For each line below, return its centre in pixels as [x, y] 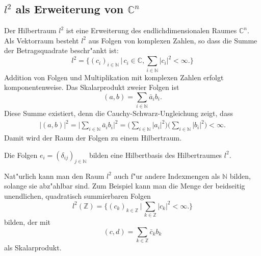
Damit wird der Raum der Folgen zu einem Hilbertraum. [93, 138]
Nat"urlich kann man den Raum [54, 176]
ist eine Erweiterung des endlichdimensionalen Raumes [151, 30]
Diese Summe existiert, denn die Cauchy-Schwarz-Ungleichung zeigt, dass [119, 113]
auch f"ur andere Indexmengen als [167, 176]
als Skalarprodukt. [33, 248]
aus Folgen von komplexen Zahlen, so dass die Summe [173, 40]
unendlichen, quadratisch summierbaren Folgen [77, 195]
